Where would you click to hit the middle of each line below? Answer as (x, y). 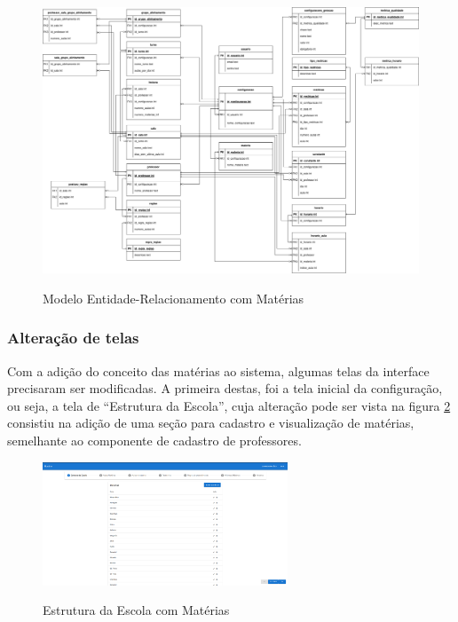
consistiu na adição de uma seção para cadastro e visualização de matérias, (211, 423)
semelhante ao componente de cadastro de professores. (154, 440)
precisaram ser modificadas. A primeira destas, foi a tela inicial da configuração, (225, 388)
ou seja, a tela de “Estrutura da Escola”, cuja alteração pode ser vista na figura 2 (229, 405)
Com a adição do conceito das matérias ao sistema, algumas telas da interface (218, 370)
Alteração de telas (73, 338)
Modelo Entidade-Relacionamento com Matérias (174, 298)
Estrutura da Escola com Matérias (136, 610)
